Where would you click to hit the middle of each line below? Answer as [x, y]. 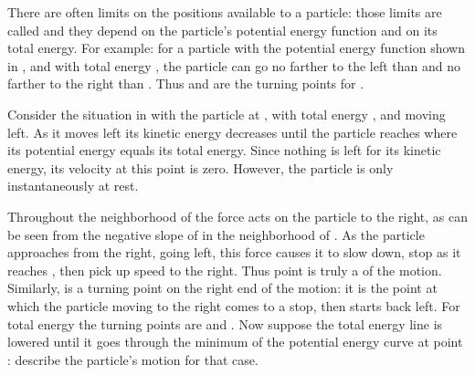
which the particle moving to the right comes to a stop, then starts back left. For [234, 305]
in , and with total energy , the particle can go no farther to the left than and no [234, 65]
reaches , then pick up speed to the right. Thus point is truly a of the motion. [225, 270]
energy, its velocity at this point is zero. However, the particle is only [201, 167]
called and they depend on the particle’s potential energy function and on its [222, 30]
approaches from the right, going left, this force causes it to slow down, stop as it [234, 252]
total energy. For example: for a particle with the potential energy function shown [237, 48]
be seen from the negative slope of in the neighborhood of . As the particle [216, 234]
